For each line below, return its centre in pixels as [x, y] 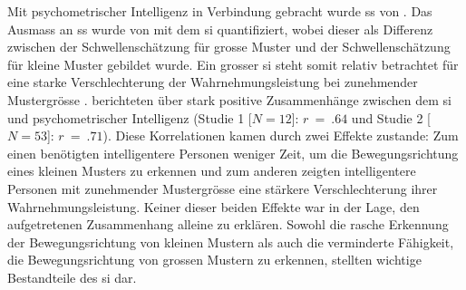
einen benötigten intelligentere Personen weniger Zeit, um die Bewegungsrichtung [233, 153]
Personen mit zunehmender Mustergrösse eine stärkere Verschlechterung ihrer [223, 188]
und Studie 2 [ [391, 117]
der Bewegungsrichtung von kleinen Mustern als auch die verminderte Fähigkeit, [231, 242]
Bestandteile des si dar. [72, 277]
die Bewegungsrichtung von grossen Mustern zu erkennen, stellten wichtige [214, 260]
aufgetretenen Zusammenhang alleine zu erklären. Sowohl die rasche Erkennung [228, 224]
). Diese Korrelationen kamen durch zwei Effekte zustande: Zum [281, 135]
